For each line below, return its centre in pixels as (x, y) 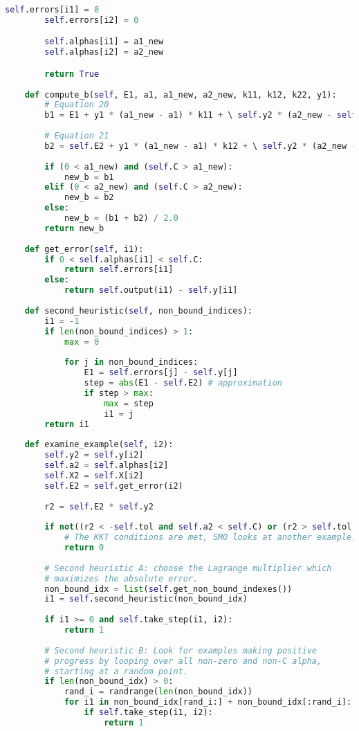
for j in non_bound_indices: (131, 362)
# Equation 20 (77, 105)
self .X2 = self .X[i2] (94, 475)
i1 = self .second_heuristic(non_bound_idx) (146, 599)
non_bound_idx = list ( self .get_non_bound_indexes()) (168, 589)
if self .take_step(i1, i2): (148, 713)
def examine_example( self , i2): (99, 445)
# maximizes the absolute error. (121, 578)
